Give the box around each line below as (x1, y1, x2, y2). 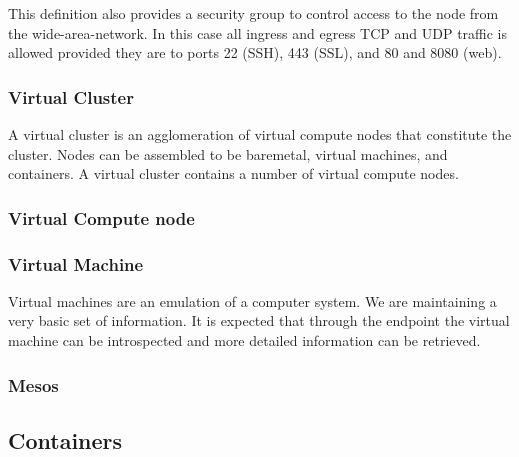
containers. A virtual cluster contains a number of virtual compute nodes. (8, 163, 459, 184)
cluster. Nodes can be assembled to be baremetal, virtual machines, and (8, 143, 448, 164)
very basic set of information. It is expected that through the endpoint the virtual (8, 310, 510, 331)
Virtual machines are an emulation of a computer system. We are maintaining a (8, 290, 497, 311)
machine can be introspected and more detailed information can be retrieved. (8, 330, 481, 351)
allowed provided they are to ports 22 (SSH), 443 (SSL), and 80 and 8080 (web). (8, 42, 502, 63)
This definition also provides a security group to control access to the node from (8, 3, 499, 23)
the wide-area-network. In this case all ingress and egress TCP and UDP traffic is (8, 22, 508, 43)
